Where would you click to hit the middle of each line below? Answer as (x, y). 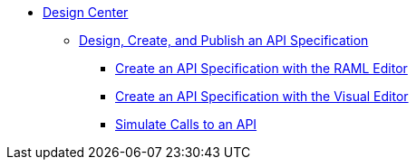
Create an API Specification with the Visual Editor (262, 96)
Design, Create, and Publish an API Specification (224, 40)
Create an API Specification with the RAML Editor (261, 68)
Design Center (86, 12)
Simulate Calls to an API (186, 124)
